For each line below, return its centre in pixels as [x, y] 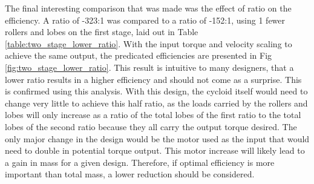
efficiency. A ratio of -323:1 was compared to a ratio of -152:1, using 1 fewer [145, 20]
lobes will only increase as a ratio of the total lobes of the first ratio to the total [153, 115]
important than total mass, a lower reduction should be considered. [130, 174]
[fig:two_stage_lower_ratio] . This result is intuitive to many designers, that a [149, 67]
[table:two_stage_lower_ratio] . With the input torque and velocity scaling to [149, 43]
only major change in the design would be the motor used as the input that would [157, 138]
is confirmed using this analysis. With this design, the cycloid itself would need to [156, 91]
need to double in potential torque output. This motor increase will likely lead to [155, 150]
